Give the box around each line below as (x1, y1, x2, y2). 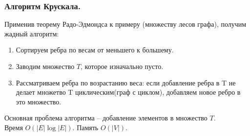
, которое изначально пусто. (81, 61, 164, 71)
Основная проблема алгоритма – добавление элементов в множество (4, 113, 208, 123)
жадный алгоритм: (4, 28, 59, 38)
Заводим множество (16, 61, 75, 71)
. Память (72, 122, 99, 132)
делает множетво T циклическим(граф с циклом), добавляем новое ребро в (16, 87, 241, 97)
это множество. (16, 96, 62, 106)
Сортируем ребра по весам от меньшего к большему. (16, 45, 174, 55)
